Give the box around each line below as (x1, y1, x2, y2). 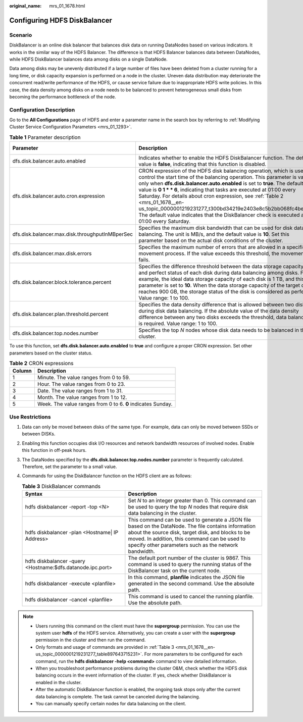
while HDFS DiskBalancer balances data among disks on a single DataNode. (9, 56, 168, 62)
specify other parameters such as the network (128, 542, 238, 549)
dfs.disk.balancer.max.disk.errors (12, 250, 92, 257)
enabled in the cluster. (35, 679, 82, 685)
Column (12, 368, 32, 375)
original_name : (9, 3, 42, 9)
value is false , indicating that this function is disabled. (138, 161, 267, 168)
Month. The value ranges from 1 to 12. (37, 394, 127, 401)
